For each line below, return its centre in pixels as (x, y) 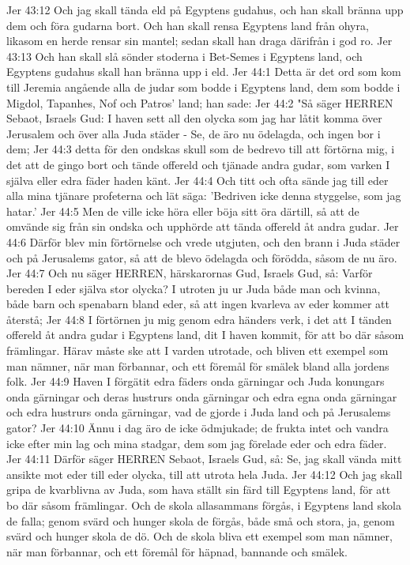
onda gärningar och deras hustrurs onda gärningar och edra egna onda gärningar (202, 396)
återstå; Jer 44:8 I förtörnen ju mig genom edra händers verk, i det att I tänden (199, 319)
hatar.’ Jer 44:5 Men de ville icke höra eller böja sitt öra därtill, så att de (183, 211)
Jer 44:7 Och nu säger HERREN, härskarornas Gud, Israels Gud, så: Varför (190, 273)
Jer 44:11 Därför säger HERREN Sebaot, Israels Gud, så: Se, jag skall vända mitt (204, 459)
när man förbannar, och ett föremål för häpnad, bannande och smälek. (177, 551)
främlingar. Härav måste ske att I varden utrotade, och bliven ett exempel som (197, 350)
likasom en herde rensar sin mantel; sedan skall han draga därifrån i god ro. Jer (199, 41)
